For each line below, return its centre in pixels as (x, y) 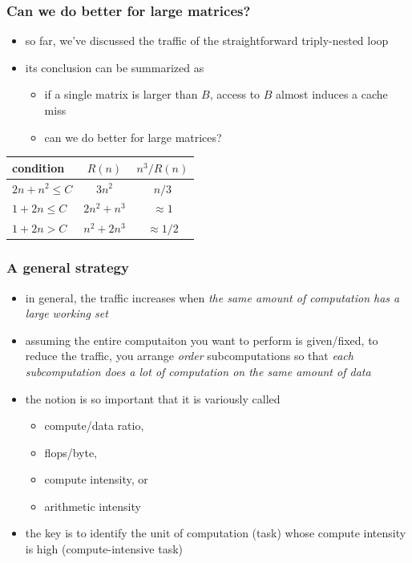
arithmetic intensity (93, 506)
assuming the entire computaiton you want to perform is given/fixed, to (202, 340)
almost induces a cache (332, 94)
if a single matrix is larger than (121, 94)
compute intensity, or (96, 479)
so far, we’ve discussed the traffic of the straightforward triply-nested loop (207, 41)
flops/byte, (71, 452)
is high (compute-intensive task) (104, 549)
